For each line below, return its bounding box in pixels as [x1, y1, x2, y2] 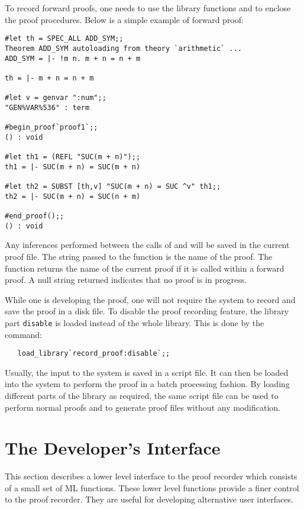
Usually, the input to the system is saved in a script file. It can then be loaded [5, 366, 289, 378]
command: [5, 328, 42, 340]
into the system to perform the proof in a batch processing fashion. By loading [5, 378, 290, 390]
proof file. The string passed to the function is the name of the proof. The [5, 250, 273, 262]
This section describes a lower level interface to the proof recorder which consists [5, 470, 297, 482]
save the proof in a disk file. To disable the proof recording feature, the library [5, 305, 289, 317]
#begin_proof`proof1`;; [5, 123, 98, 132]
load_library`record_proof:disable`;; [17, 349, 170, 358]
